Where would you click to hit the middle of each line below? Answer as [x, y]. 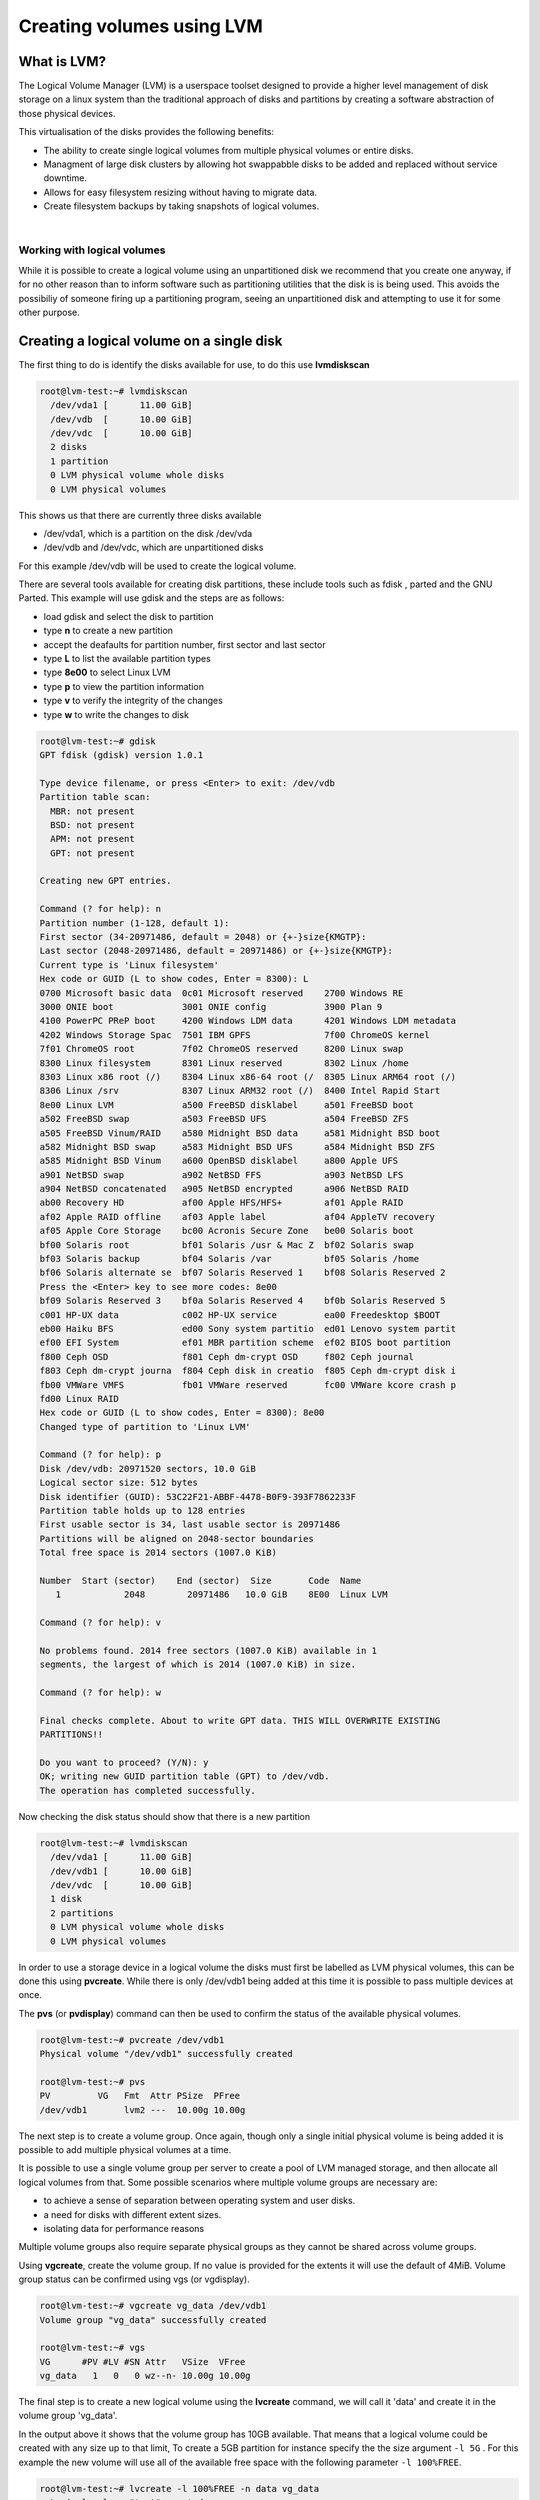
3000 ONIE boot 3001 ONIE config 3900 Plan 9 [211, 1006]
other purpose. [49, 312]
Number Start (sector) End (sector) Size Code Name [200, 1580]
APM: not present [92, 839]
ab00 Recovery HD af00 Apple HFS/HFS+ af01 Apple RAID [221, 1203]
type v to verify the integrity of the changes [133, 701]
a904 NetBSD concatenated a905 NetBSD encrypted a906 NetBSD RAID [224, 1189]
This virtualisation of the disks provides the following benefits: [146, 132]
